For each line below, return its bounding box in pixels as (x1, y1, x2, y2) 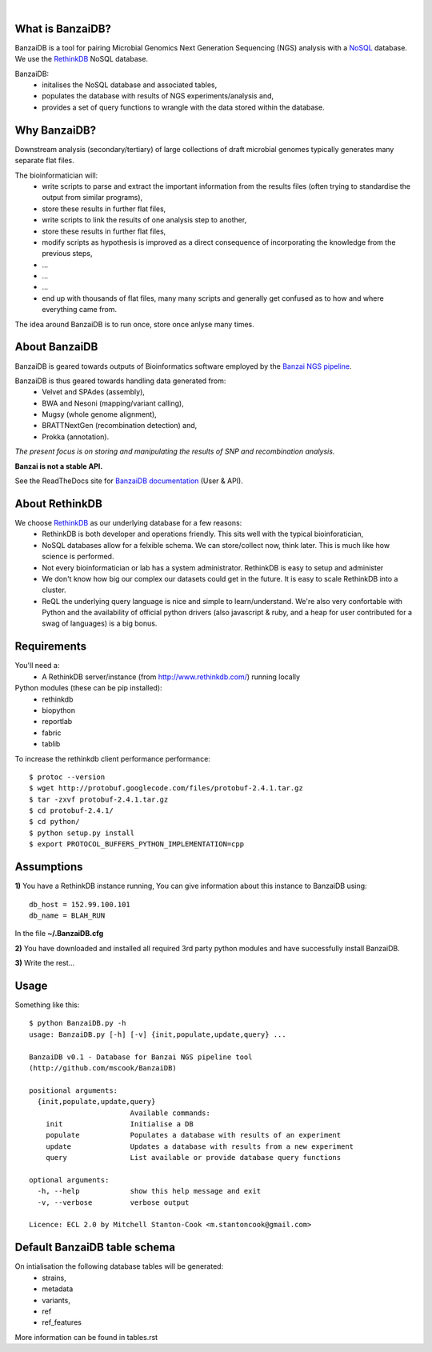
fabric (42, 728, 62, 738)
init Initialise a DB (45, 1119, 194, 1128)
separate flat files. (14, 156, 75, 166)
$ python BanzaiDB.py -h (29, 1018, 126, 1028)
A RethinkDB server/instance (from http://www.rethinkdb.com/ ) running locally (42, 672, 300, 682)
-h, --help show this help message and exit (37, 1186, 262, 1196)
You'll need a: (14, 661, 60, 670)
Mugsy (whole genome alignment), (42, 410, 158, 419)
